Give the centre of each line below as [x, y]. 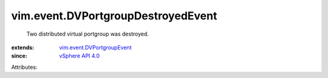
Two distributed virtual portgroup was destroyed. [87, 34]
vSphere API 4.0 [80, 56]
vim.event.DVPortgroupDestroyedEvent [114, 16]
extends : [23, 47]
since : [19, 56]
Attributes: [24, 67]
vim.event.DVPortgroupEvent [95, 47]
